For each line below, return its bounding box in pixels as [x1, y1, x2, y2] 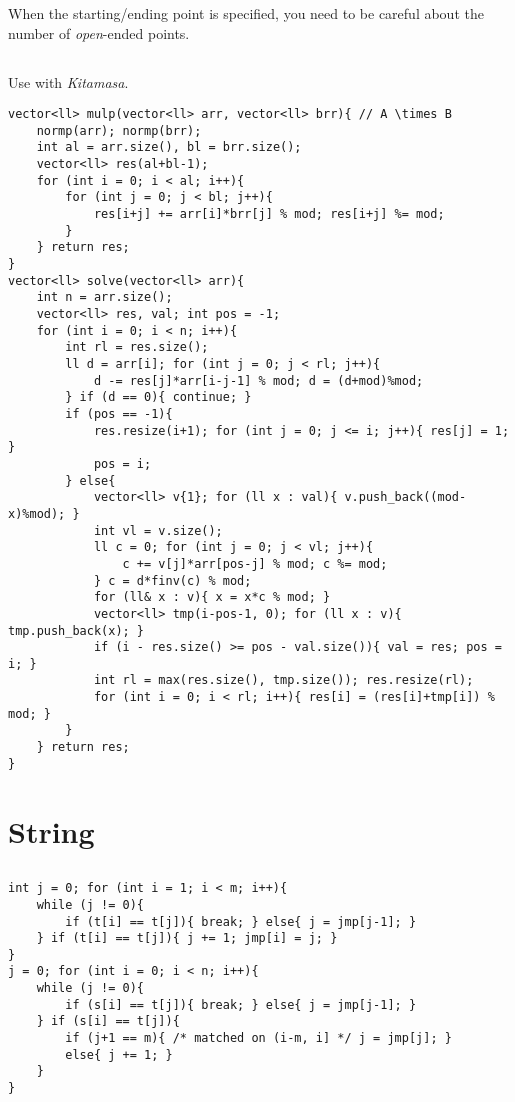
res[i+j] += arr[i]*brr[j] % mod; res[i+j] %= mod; [93, 207, 445, 222]
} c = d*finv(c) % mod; [93, 573, 252, 588]
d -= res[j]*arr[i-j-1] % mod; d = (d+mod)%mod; [93, 373, 424, 388]
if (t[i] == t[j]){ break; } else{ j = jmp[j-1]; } [65, 914, 417, 929]
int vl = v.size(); [93, 523, 223, 538]
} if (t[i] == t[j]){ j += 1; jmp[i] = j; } [36, 931, 338, 946]
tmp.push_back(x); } [8, 623, 145, 638]
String [8, 810, 95, 851]
